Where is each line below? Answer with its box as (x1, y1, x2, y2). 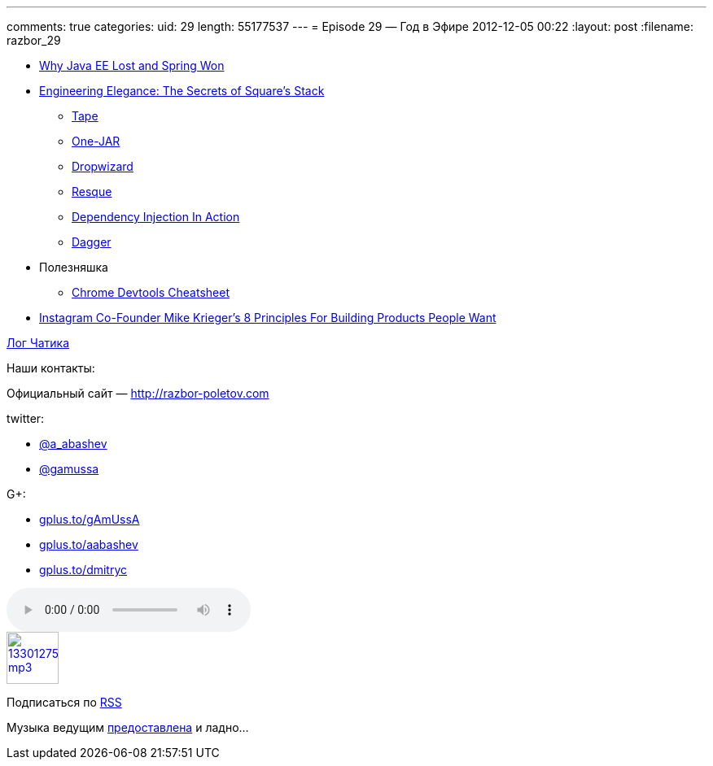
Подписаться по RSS (7, 695, 122, 709)
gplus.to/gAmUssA (39, 512, 140, 526)
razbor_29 (7, 33, 61, 47)
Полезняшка (39, 260, 108, 274)
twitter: (7, 411, 45, 425)
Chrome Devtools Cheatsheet (72, 285, 230, 299)
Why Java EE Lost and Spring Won (39, 59, 225, 72)
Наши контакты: (7, 361, 95, 375)
